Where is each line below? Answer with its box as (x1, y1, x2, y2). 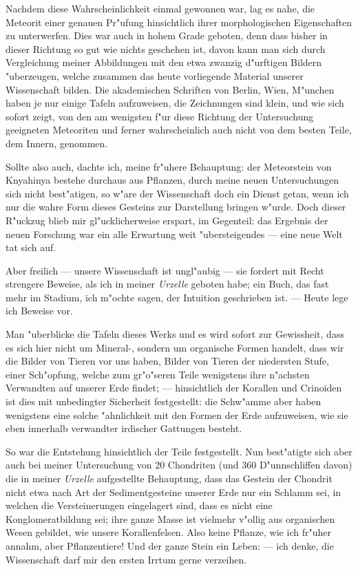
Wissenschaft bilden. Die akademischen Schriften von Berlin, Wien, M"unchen (6, 82, 335, 96)
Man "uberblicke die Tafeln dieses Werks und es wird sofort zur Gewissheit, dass (6, 327, 344, 341)
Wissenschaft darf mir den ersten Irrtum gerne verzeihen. (6, 552, 247, 566)
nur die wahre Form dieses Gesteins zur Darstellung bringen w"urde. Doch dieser (6, 200, 346, 214)
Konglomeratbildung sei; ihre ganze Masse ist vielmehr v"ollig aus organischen (6, 511, 335, 526)
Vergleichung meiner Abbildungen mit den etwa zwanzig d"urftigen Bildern (6, 55, 322, 69)
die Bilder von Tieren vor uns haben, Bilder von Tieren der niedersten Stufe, (6, 354, 329, 368)
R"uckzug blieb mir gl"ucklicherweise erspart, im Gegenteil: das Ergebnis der (6, 213, 328, 227)
